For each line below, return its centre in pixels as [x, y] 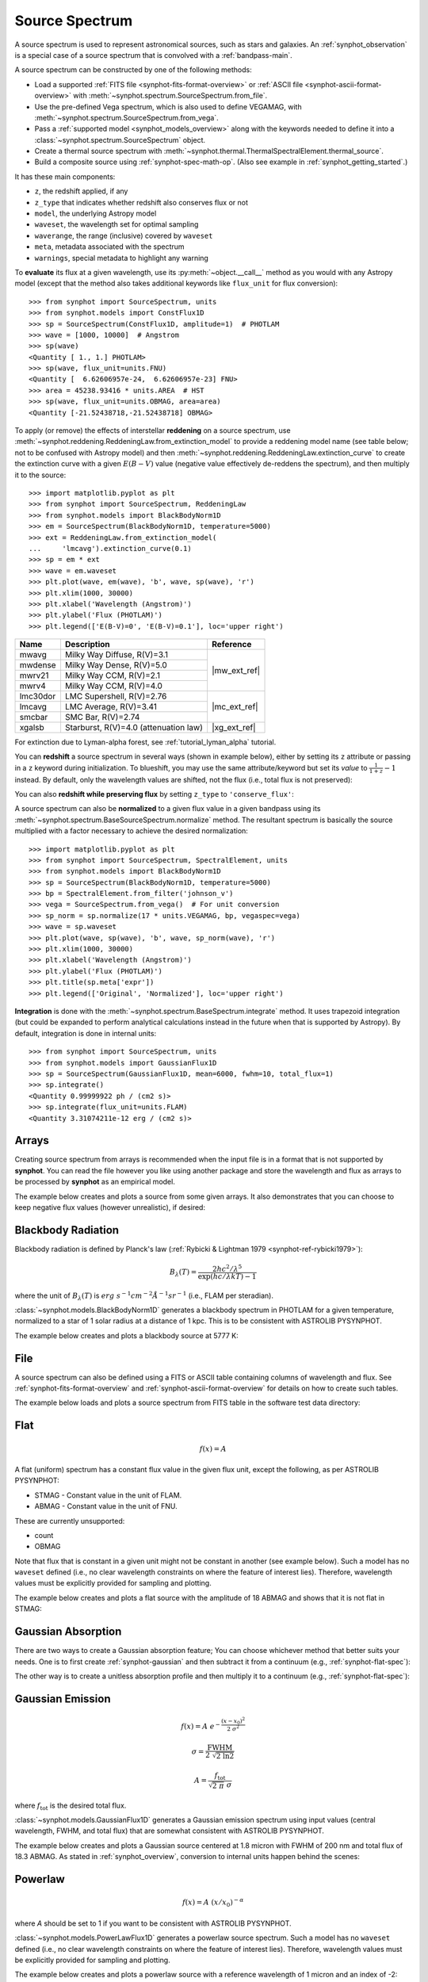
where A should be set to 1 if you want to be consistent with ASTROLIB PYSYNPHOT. [153, 1923]
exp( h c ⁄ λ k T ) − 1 [227, 1276]
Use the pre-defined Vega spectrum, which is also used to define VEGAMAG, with [168, 106]
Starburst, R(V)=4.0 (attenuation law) [134, 728]
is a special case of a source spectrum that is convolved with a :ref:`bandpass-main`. [153, 55]
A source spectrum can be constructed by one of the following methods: [134, 70]
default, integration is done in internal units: [86, 1033]
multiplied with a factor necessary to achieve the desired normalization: [132, 831]
